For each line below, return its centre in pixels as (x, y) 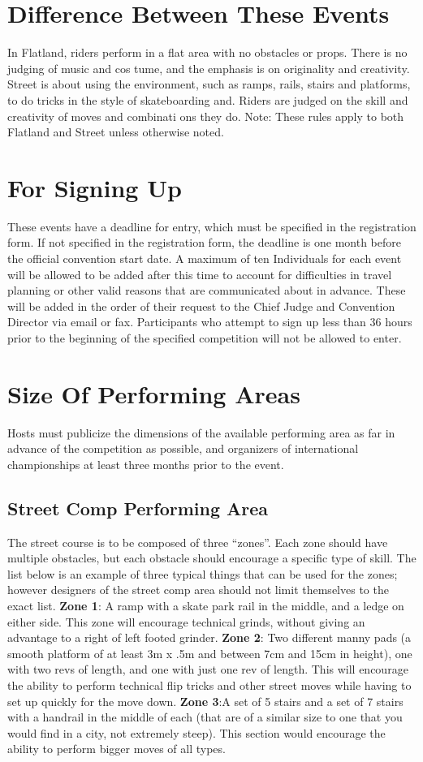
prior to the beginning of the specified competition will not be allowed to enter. (205, 337)
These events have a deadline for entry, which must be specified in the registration (212, 226)
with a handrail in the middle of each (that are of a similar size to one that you (205, 717)
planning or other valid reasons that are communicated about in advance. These (207, 290)
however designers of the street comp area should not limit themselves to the (198, 590)
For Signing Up (95, 187)
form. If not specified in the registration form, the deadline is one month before (205, 242)
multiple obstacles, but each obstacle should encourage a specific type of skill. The (212, 558)
